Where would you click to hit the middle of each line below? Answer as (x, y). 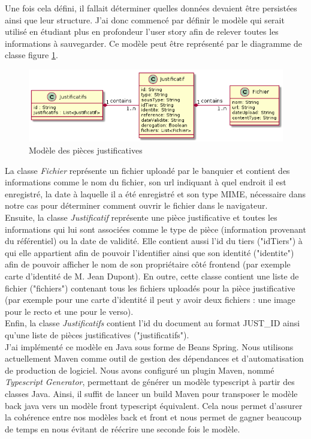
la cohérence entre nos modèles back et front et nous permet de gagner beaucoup (153, 417)
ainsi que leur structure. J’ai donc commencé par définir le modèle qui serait (145, 19)
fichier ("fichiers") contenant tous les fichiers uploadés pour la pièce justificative (150, 288)
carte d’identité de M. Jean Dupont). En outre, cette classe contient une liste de (152, 276)
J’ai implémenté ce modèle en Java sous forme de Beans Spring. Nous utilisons (149, 346)
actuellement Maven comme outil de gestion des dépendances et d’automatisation (154, 358)
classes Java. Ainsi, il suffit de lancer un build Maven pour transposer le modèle (151, 393)
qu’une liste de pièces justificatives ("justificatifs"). (97, 334)
